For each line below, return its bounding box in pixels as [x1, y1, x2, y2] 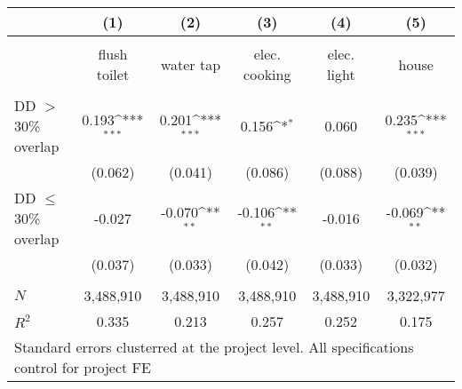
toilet [96, 64, 130, 84]
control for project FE [14, 357, 151, 377]
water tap [160, 53, 221, 75]
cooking [243, 64, 291, 84]
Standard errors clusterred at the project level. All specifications [14, 337, 414, 357]
